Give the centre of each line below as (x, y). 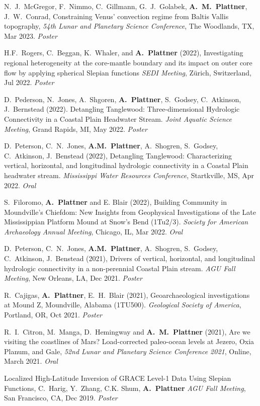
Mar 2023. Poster (31, 35)
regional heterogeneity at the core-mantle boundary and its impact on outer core (128, 62)
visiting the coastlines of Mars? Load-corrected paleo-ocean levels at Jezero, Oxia (129, 341)
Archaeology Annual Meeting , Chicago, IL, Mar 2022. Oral (94, 231)
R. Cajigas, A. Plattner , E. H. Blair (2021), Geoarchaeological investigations (127, 295)
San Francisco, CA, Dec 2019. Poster (61, 398)
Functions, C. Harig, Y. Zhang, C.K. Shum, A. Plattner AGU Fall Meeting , (125, 388)
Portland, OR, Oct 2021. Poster (53, 315)
